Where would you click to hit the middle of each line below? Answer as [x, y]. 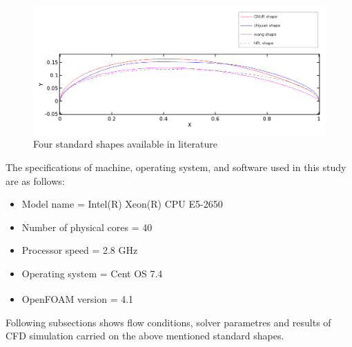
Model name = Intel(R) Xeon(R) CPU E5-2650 [122, 204]
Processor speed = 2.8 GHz [80, 250]
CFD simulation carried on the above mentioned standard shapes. [145, 336]
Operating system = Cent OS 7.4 [92, 273]
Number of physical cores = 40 [87, 227]
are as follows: [35, 180]
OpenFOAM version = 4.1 [78, 299]
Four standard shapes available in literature [126, 144]
